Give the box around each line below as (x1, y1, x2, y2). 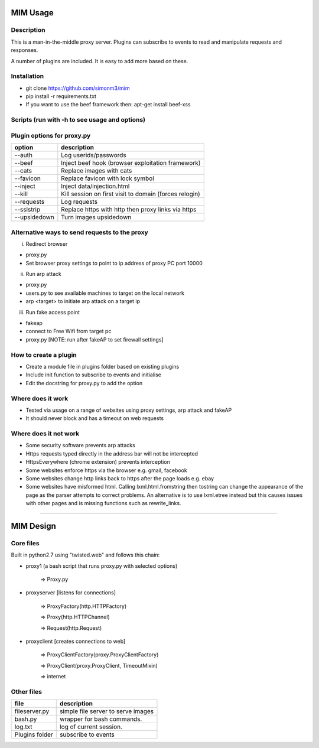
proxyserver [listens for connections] (25, 589, 116, 596)
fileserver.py (14, 707, 50, 716)
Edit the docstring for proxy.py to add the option (25, 379, 143, 386)
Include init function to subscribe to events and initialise (25, 371, 162, 378)
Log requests (61, 198, 97, 206)
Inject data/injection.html (61, 182, 130, 190)
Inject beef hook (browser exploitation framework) (61, 159, 201, 167)
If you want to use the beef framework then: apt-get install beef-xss (25, 101, 191, 108)
